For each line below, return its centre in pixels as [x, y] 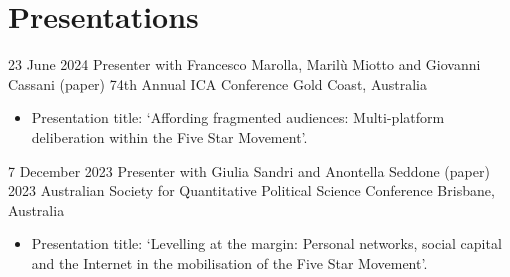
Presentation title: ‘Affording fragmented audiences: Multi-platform [238, 117]
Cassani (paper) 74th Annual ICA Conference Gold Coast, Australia [218, 83]
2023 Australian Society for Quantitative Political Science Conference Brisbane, [251, 190]
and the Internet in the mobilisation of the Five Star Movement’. [229, 262]
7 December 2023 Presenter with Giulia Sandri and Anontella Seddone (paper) [249, 170]
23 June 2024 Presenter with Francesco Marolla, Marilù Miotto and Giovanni [244, 64]
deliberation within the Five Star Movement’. [169, 136]
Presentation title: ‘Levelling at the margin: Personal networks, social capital [266, 243]
